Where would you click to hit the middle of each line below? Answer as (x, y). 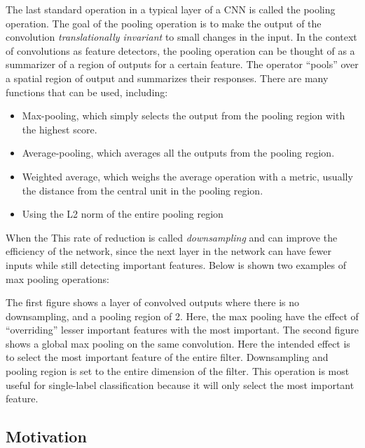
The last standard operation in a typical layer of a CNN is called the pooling (171, 9)
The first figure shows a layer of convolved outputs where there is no (152, 302)
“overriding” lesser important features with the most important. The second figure (182, 330)
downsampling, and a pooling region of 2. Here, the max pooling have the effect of (182, 316)
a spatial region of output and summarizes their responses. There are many (167, 78)
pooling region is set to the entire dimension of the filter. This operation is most (178, 371)
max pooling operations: (57, 278)
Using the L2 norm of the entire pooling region (123, 214)
